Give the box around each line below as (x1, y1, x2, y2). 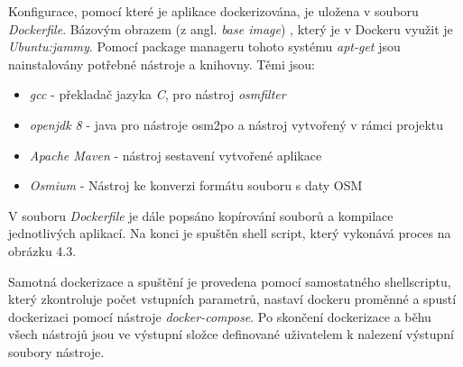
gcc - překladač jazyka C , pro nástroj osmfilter (29, 85, 286, 104)
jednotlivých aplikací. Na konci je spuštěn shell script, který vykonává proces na (8, 224, 451, 243)
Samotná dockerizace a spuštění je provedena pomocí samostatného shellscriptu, (8, 271, 451, 290)
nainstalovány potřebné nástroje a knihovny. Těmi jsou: (8, 54, 315, 73)
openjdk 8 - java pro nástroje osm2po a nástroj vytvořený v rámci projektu (29, 115, 444, 133)
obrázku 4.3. (8, 241, 77, 260)
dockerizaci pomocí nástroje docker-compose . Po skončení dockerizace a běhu (8, 307, 431, 326)
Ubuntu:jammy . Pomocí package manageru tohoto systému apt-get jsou (8, 37, 401, 56)
